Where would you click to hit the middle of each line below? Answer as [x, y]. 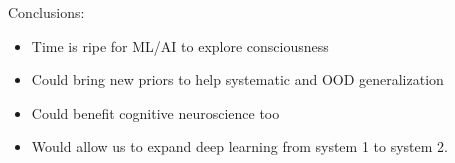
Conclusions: [46, 12]
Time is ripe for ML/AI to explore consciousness [180, 45]
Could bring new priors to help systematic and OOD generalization [237, 79]
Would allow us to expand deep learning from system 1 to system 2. [239, 146]
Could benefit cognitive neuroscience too [155, 112]
